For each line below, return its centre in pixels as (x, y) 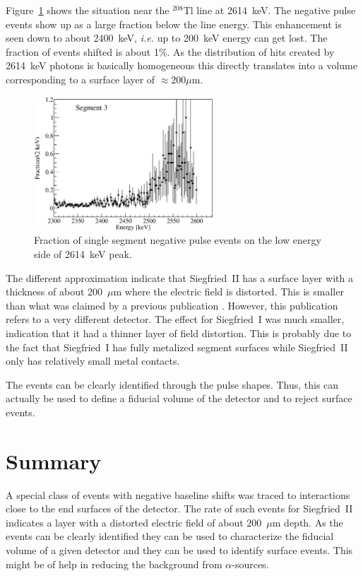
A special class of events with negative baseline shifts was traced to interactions (178, 494)
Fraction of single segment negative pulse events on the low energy (178, 240)
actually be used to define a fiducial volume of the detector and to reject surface (179, 398)
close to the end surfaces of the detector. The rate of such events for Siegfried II (179, 509)
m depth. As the (308, 522)
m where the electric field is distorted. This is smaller (228, 292)
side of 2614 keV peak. (83, 254)
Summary (54, 460)
